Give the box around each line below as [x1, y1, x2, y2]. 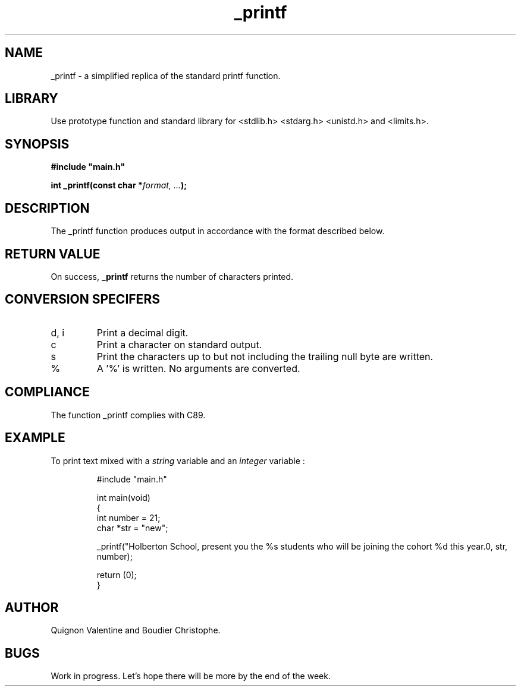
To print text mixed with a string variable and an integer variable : [51, 455, 305, 466]
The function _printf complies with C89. [51, 409, 206, 420]
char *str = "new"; [96, 522, 168, 533]
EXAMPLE [5, 430, 65, 446]
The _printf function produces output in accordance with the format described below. [51, 226, 385, 236]
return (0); [96, 569, 137, 580]
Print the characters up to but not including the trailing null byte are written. [96, 350, 434, 362]
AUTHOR [5, 600, 59, 615]
